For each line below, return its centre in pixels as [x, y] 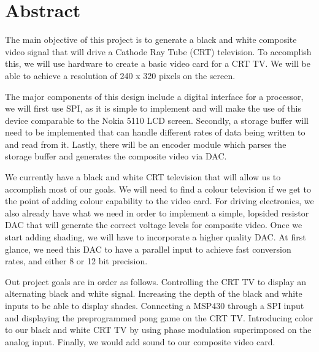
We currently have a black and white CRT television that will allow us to [143, 177]
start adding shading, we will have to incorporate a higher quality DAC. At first [156, 237]
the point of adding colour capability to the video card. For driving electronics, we [159, 201]
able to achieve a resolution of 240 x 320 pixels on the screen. [120, 75]
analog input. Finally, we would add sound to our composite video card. [140, 341]
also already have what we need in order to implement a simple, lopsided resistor [157, 212]
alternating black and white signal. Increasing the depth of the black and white [154, 293]
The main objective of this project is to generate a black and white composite [151, 40]
